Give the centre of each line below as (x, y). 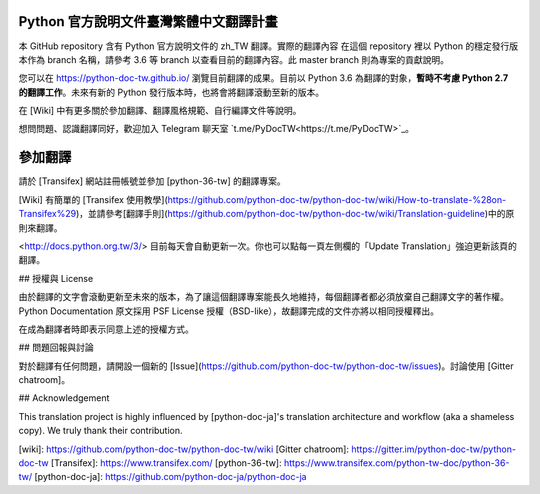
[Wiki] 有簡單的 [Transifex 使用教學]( (93, 199)
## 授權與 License (56, 278)
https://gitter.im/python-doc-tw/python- (434, 449)
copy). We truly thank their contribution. (101, 431)
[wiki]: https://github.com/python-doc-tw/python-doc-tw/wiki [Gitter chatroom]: (184, 449)
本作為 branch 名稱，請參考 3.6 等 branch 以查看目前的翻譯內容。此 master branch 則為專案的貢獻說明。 (234, 59)
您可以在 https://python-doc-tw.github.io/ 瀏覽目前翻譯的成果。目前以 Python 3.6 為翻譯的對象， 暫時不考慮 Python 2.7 (263, 78)
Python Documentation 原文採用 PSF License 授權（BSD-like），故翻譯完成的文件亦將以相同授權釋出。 (229, 311)
